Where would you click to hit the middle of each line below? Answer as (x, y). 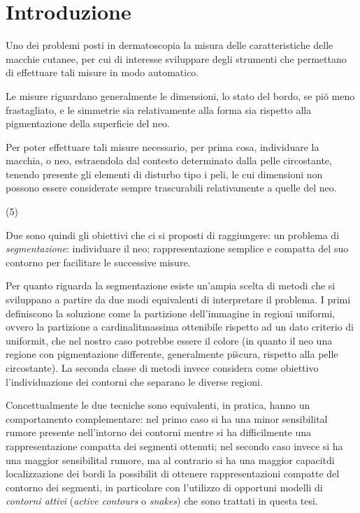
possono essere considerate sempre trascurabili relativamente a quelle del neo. (171, 188)
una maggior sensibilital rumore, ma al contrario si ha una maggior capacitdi (170, 460)
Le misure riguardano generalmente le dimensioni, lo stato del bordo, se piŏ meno (180, 95)
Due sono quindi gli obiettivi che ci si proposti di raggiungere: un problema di (173, 234)
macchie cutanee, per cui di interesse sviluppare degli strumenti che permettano (176, 58)
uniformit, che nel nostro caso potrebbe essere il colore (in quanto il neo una (169, 340)
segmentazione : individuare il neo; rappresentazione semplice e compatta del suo (177, 248)
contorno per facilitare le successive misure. (98, 262)
